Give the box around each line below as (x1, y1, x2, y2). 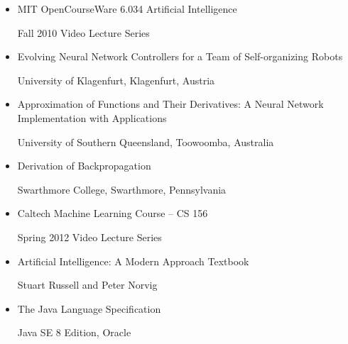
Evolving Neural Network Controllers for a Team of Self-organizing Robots (17, 49, 343, 64)
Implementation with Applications (17, 110, 167, 125)
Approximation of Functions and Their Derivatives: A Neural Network (17, 96, 324, 111)
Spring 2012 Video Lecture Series (17, 229, 162, 244)
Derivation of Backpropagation (17, 158, 151, 173)
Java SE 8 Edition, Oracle (17, 325, 131, 340)
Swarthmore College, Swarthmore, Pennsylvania (17, 182, 227, 196)
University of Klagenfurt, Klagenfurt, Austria (17, 72, 215, 87)
